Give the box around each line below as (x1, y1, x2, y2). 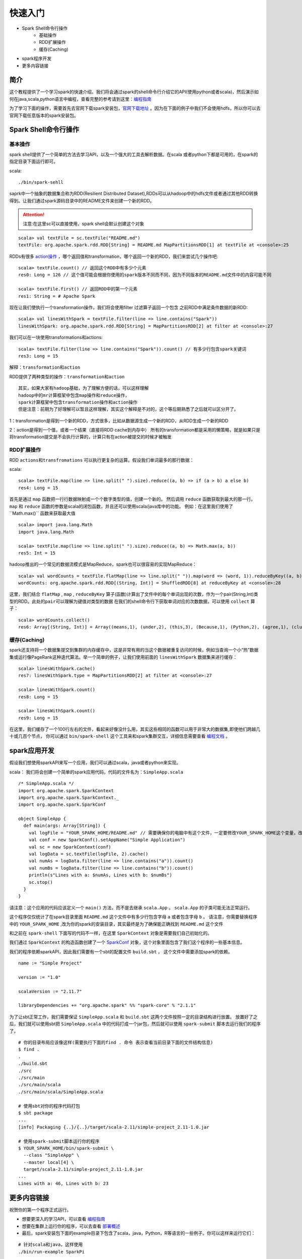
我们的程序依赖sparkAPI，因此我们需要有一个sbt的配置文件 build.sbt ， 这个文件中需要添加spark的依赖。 (9, 948, 233, 954)
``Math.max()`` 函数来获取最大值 (9, 510, 75, 516)
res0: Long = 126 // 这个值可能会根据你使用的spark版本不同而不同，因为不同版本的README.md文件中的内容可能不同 (18, 272, 272, 278)
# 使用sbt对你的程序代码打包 (18, 1103, 81, 1109)
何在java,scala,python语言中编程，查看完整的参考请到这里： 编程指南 (9, 96, 152, 102)
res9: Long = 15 (18, 715, 58, 721)
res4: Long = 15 (18, 485, 58, 491)
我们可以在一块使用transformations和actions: (9, 334, 103, 340)
